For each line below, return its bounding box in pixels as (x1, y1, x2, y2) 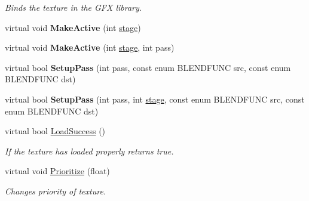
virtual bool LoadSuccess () (5, 125, 106, 137)
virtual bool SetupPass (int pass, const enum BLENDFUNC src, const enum (5, 61, 291, 73)
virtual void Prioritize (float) (5, 165, 110, 177)
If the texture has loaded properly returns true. (5, 144, 174, 157)
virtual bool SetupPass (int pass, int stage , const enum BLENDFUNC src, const (5, 92, 305, 105)
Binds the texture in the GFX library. (5, 1, 142, 13)
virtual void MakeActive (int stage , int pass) (5, 41, 175, 54)
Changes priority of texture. (5, 184, 106, 197)
